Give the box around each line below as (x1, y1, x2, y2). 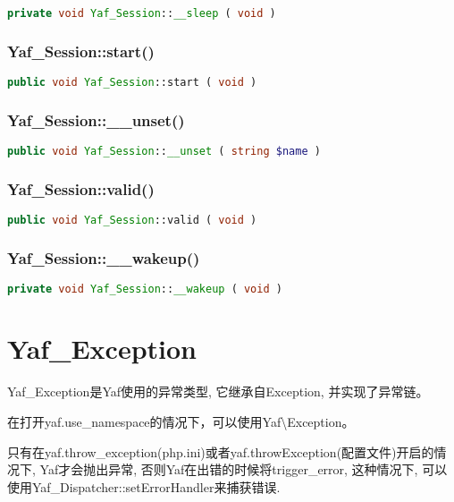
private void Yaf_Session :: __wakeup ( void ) (7, 283, 282, 296)
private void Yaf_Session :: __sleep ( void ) (7, 7, 276, 20)
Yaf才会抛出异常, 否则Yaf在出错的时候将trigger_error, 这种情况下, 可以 (39, 460, 448, 479)
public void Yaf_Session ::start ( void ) (7, 76, 257, 89)
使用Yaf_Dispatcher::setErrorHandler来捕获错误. (7, 477, 281, 496)
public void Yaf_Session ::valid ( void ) (7, 214, 257, 227)
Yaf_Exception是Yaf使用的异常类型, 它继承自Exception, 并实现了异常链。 (7, 382, 429, 401)
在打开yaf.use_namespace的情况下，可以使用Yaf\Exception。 (7, 412, 355, 430)
